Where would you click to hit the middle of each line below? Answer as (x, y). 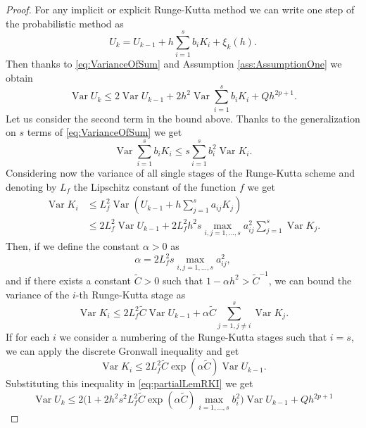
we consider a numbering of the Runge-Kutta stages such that (193, 337)
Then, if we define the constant (73, 245)
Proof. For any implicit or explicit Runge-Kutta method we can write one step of (180, 9)
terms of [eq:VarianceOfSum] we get (105, 132)
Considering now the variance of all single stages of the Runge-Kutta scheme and (181, 172)
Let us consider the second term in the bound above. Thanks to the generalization (183, 118)
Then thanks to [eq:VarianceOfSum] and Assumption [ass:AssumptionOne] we (174, 64)
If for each (28, 337)
